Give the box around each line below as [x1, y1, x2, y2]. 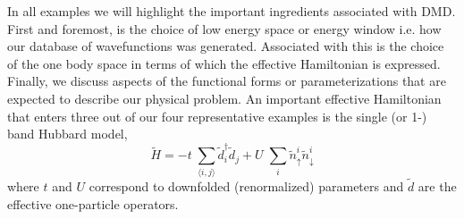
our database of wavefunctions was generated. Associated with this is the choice [7, 37, 444, 55]
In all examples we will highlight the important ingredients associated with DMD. [7, 2, 456, 20]
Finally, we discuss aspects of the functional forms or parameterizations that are [7, 72, 446, 90]
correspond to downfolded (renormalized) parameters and [89, 177, 404, 196]
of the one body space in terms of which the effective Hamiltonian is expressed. [7, 54, 441, 72]
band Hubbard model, [7, 124, 128, 143]
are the [418, 177, 457, 196]
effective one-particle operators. [7, 194, 179, 213]
